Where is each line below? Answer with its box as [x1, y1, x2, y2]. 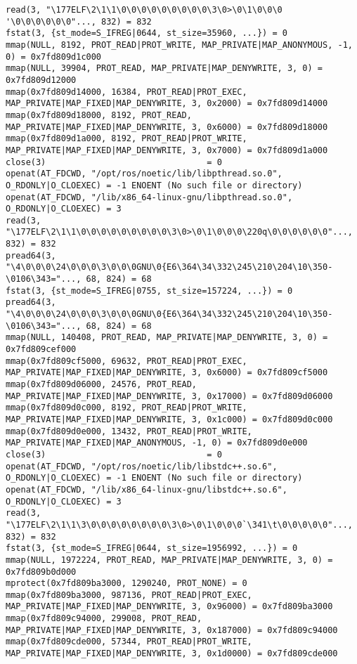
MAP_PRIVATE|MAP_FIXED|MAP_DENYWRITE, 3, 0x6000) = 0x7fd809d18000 [6, 122, 328, 132]
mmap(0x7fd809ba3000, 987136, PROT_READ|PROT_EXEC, [6, 590, 252, 600]
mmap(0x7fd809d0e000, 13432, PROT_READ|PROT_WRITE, [6, 426, 252, 436]
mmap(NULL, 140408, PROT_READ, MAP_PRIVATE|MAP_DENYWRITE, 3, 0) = [6, 332, 328, 343]
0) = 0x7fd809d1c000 [6, 51, 102, 62]
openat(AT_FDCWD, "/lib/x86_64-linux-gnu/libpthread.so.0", [6, 192, 293, 202]
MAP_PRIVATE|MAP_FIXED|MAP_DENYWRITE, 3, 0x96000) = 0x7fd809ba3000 [6, 601, 333, 612]
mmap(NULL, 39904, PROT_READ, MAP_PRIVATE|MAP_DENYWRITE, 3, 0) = [6, 63, 323, 74]
